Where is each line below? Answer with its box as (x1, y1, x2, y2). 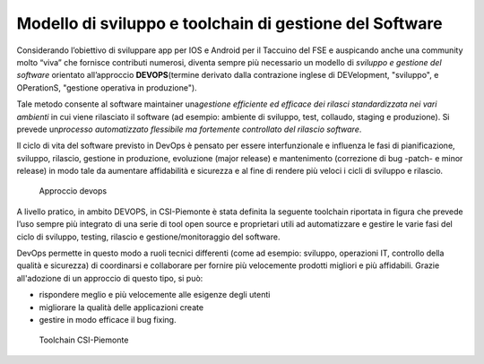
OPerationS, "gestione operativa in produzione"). (16, 82, 197, 93)
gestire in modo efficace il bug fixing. (39, 314, 177, 325)
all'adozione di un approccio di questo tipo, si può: (16, 273, 203, 283)
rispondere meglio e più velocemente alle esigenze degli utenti (39, 290, 271, 300)
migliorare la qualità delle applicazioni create (39, 301, 204, 313)
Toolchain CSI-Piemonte (39, 334, 129, 345)
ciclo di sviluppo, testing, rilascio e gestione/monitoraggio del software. (16, 231, 281, 242)
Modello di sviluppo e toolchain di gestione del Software (16, 13, 443, 33)
